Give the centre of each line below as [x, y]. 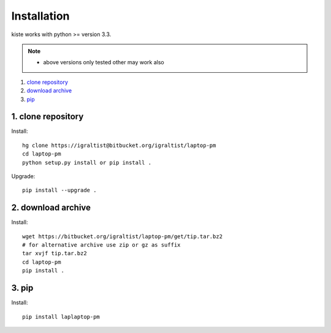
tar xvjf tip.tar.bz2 [55, 253]
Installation [40, 16]
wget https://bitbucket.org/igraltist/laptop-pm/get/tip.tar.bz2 [123, 236]
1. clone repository [48, 117]
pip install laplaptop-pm [61, 316]
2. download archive [51, 208]
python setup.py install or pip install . [87, 163]
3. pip [22, 288]
